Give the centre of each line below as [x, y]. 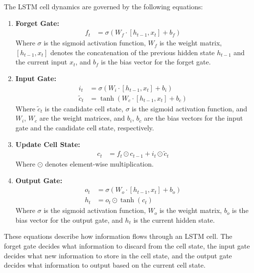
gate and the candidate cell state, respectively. [85, 128]
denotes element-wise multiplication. [99, 163]
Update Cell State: [48, 144]
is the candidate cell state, [84, 108]
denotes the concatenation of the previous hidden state [133, 52]
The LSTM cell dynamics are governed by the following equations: [104, 6]
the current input [41, 62]
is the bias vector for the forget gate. [156, 62]
